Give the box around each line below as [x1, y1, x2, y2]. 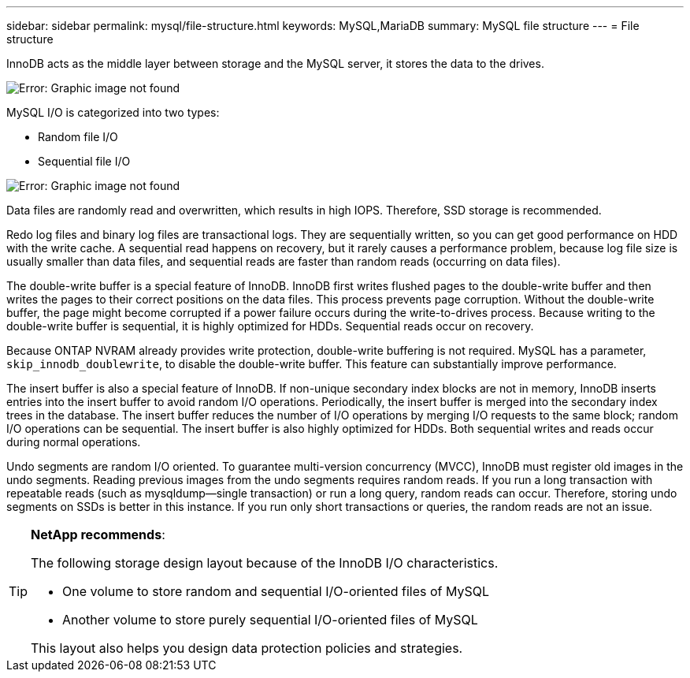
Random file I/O [38, 130, 118, 143]
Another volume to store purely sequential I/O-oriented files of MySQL [62, 612, 478, 628]
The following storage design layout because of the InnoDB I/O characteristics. [31, 555, 499, 571]
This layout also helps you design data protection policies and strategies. [31, 640, 463, 656]
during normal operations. [6, 435, 141, 449]
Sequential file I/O [38, 155, 131, 168]
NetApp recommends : [31, 527, 165, 542]
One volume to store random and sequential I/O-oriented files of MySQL [62, 583, 490, 599]
